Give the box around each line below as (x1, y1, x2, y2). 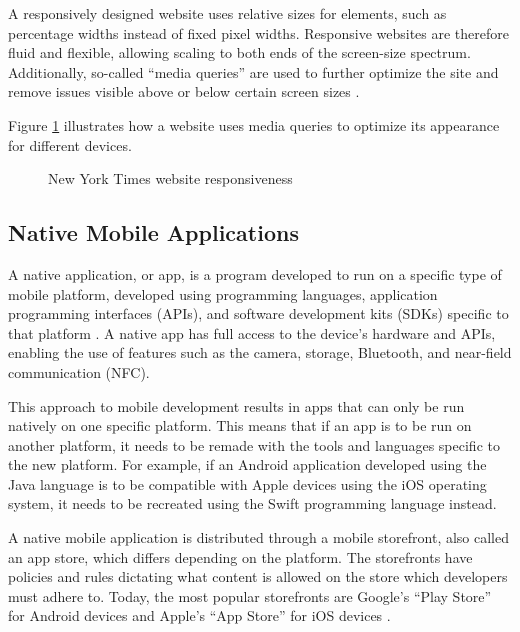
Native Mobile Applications (8, 217, 299, 248)
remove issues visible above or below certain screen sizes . (8, 81, 360, 102)
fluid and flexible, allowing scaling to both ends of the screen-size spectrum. (8, 42, 471, 63)
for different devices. (8, 134, 132, 155)
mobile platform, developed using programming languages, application (8, 283, 438, 304)
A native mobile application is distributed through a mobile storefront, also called (8, 527, 510, 548)
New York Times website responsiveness (48, 168, 293, 189)
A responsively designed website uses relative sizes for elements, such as (8, 3, 447, 23)
